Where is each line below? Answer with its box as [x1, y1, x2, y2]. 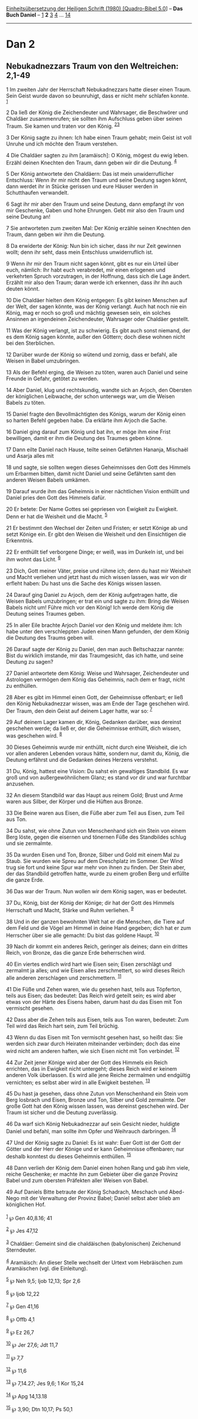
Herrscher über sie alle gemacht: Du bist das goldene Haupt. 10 [6, 930, 160, 939]
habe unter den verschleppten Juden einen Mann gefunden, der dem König [6, 628, 190, 635]
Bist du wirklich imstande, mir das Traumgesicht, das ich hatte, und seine [6, 652, 184, 659]
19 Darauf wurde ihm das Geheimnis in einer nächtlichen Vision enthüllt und [6, 488, 190, 495]
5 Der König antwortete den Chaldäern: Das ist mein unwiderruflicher [6, 170, 174, 177]
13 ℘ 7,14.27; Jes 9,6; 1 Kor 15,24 [6, 1379, 84, 1387]
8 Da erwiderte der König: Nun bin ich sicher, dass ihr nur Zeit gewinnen [6, 243, 181, 250]
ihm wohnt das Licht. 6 [6, 554, 61, 563]
